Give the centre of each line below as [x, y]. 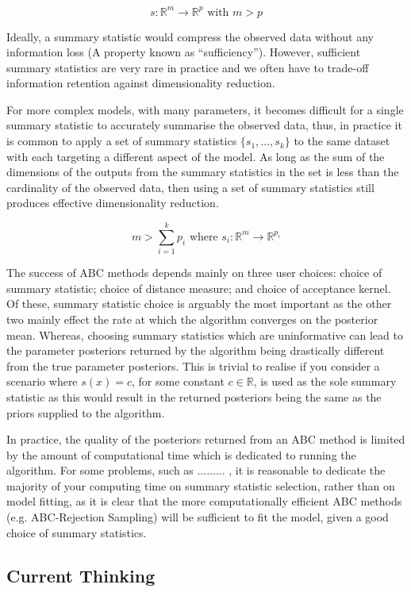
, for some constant [178, 381]
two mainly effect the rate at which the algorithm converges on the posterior [192, 319]
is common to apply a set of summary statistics [122, 141]
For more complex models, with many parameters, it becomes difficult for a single [205, 109]
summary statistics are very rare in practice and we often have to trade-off [188, 67]
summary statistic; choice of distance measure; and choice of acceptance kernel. [199, 288]
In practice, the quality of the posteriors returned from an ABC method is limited [206, 439]
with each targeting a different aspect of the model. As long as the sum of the [196, 156]
